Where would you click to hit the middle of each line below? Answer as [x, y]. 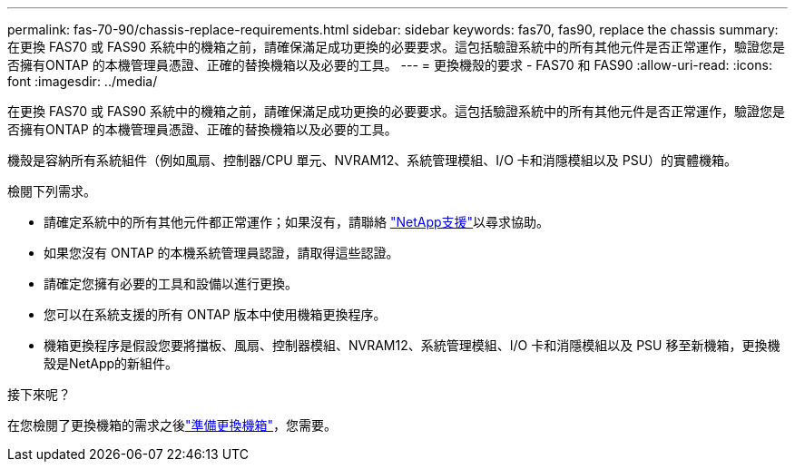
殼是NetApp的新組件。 [111, 363]
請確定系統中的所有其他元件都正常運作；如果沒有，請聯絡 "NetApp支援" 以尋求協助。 [297, 222]
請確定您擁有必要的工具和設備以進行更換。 [171, 283]
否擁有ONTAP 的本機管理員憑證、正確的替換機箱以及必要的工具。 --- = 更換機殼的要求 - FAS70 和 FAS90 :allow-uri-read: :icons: [390, 65]
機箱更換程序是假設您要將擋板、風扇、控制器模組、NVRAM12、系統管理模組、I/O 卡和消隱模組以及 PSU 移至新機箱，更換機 [412, 345]
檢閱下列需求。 [52, 191]
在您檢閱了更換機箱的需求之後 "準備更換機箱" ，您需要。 [172, 425]
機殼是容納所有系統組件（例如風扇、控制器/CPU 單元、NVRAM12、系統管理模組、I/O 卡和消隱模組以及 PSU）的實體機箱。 [373, 160]
